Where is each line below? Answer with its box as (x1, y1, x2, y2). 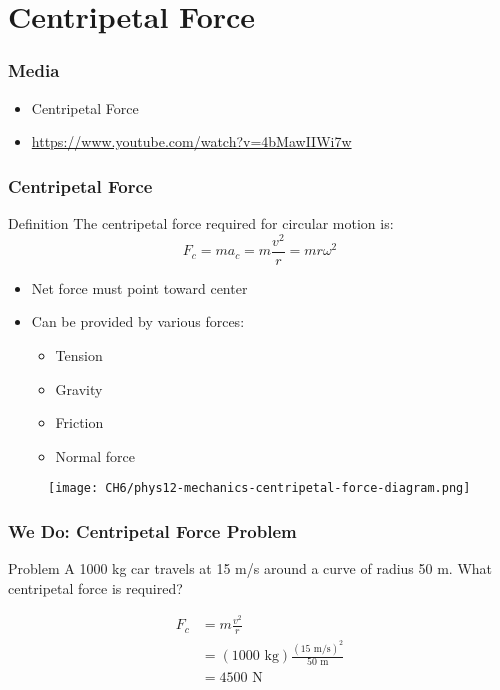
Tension (55, 344, 103, 365)
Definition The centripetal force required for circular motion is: (8, 213, 394, 233)
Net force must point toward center (31, 277, 248, 298)
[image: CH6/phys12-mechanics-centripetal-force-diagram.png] (48, 481, 471, 496)
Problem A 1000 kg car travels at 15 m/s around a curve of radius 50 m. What (8, 558, 493, 579)
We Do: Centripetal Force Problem (8, 518, 297, 543)
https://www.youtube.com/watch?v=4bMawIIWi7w (31, 131, 352, 152)
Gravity (55, 378, 103, 399)
